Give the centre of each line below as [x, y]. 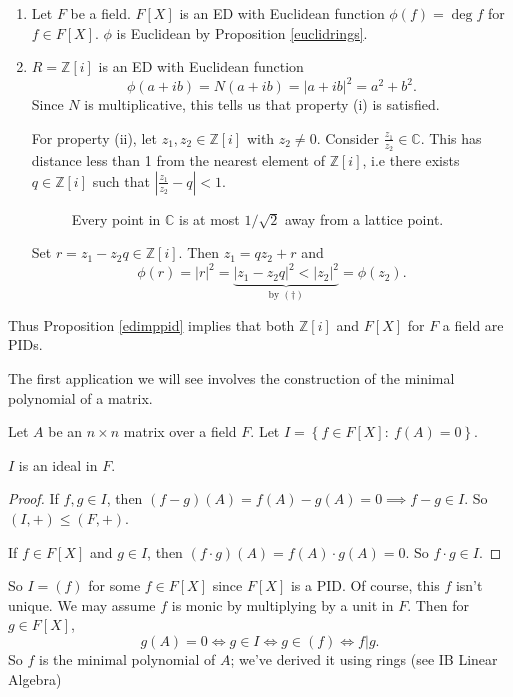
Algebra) [35, 678]
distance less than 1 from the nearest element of [178, 160]
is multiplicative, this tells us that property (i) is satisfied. [262, 104]
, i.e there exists [411, 160]
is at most [209, 218]
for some [114, 585]
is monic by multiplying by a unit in [282, 604]
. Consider [347, 137]
